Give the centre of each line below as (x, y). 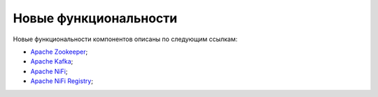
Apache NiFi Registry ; (62, 81)
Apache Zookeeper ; (59, 52)
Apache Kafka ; (52, 61)
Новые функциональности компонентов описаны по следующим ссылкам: (125, 39)
